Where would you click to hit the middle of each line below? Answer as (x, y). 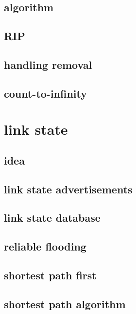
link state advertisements (68, 189)
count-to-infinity (46, 93)
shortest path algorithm (65, 304)
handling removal (48, 64)
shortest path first (50, 275)
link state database (52, 218)
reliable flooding (45, 246)
